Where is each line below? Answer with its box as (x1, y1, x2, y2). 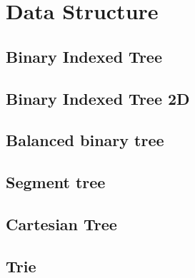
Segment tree (6, 171, 106, 193)
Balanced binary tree (6, 129, 164, 151)
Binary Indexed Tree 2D (6, 87, 190, 109)
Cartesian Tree (6, 212, 117, 235)
